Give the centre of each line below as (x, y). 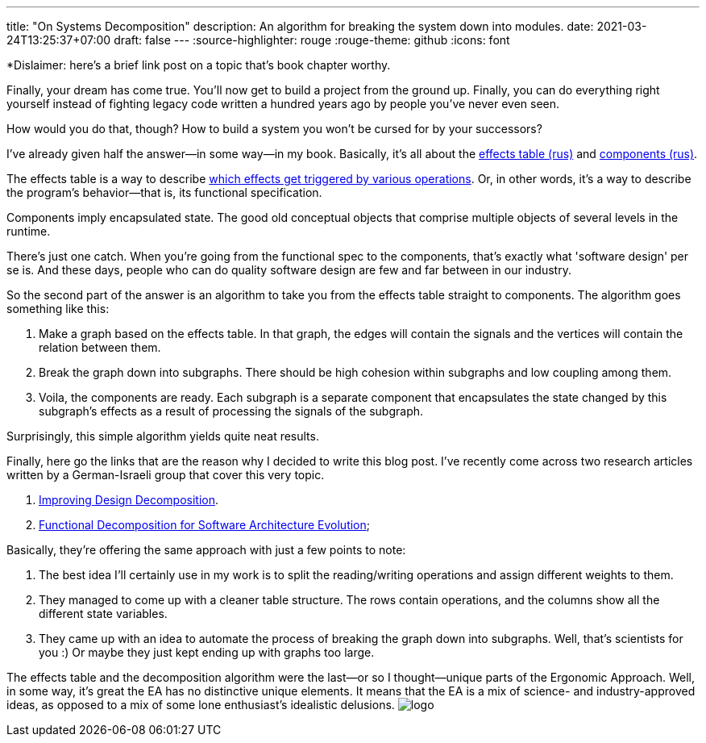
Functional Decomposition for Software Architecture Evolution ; (205, 525)
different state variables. (103, 614)
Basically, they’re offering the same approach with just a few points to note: (206, 550)
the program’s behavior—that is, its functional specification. (164, 192)
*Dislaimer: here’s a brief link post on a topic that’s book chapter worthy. (199, 65)
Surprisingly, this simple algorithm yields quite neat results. (163, 436)
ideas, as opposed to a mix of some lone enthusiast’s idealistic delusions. (201, 705)
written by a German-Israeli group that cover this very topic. (166, 475)
